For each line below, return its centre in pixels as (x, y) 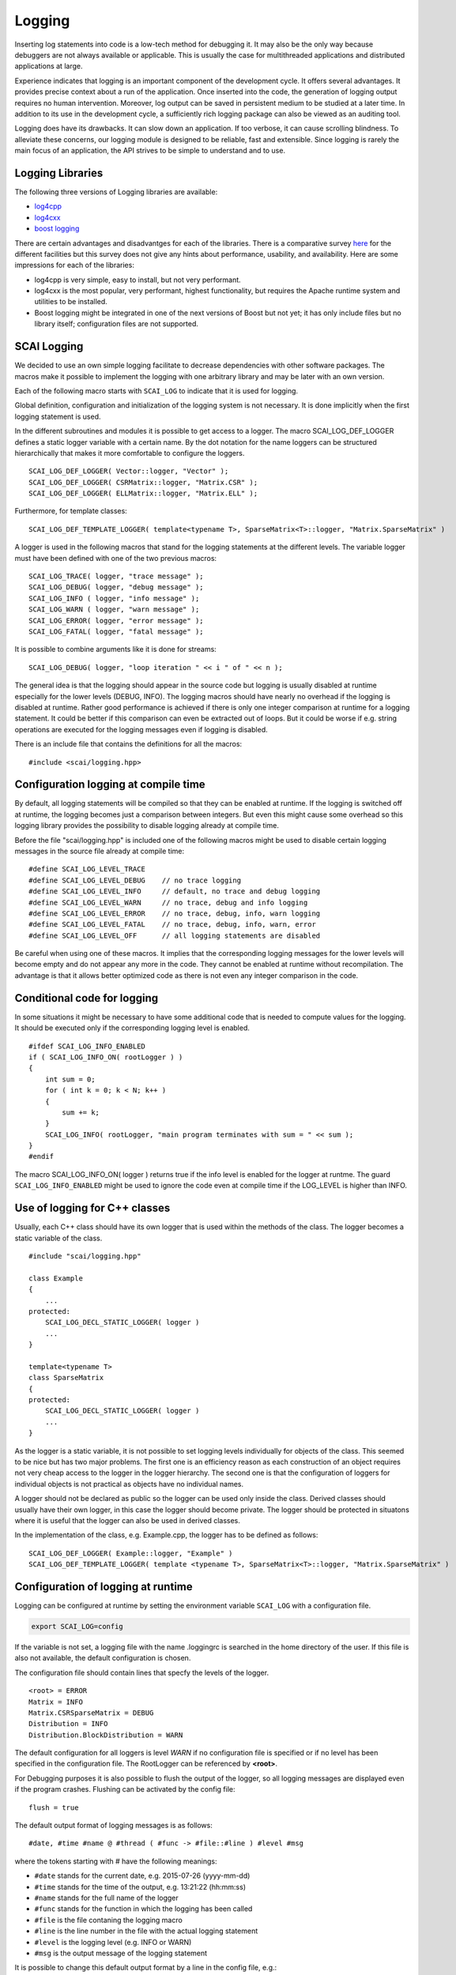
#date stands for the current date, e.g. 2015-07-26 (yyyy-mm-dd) (142, 1875)
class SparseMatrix (66, 1378)
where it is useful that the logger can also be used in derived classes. (128, 1520)
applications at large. (49, 66)
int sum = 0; (70, 1079)
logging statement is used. (58, 416)
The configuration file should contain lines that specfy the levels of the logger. (141, 1672)
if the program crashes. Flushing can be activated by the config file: (125, 1789)
